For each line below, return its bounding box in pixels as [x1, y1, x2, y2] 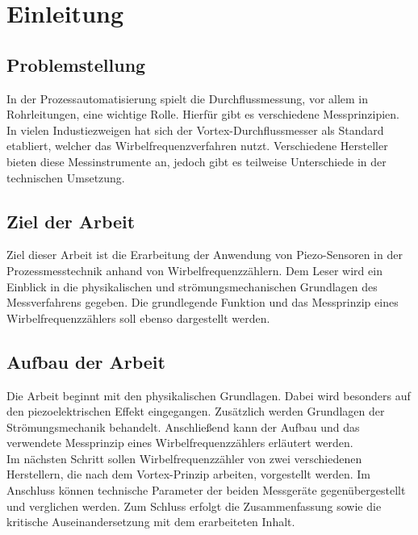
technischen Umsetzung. [6, 169, 125, 186]
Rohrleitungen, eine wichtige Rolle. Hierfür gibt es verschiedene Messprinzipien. [6, 106, 400, 123]
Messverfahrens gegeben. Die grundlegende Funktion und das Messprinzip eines [6, 294, 399, 311]
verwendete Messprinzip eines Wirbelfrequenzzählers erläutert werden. [6, 434, 353, 451]
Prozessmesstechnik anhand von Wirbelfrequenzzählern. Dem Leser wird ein [6, 261, 382, 278]
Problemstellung [6, 52, 146, 77]
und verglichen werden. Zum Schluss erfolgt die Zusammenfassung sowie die [6, 497, 382, 514]
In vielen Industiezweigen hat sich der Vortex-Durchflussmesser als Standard [6, 121, 384, 138]
